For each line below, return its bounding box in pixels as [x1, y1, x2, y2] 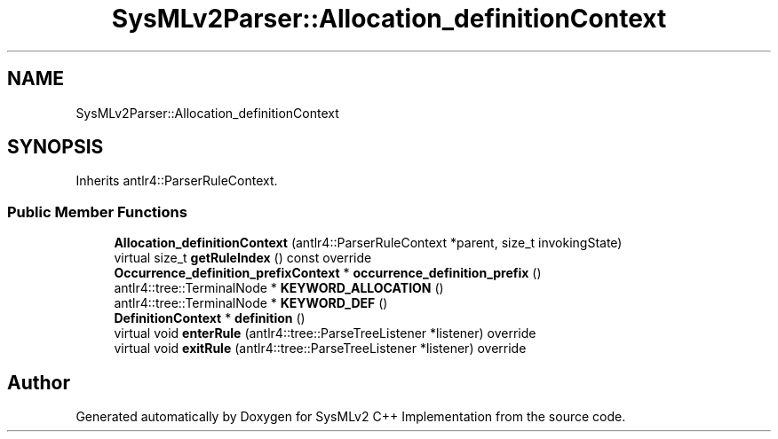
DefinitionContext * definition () [114, 310, 306, 326]
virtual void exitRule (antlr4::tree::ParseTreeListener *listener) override [114, 341, 527, 357]
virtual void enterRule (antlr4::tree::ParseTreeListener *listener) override [114, 325, 536, 341]
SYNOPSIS [7, 136, 104, 159]
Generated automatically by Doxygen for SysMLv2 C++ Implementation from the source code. [75, 409, 626, 425]
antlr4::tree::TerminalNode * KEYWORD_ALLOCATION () [114, 280, 444, 296]
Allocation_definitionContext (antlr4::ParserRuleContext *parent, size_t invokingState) [114, 235, 623, 251]
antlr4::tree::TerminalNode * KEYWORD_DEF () [114, 295, 388, 311]
